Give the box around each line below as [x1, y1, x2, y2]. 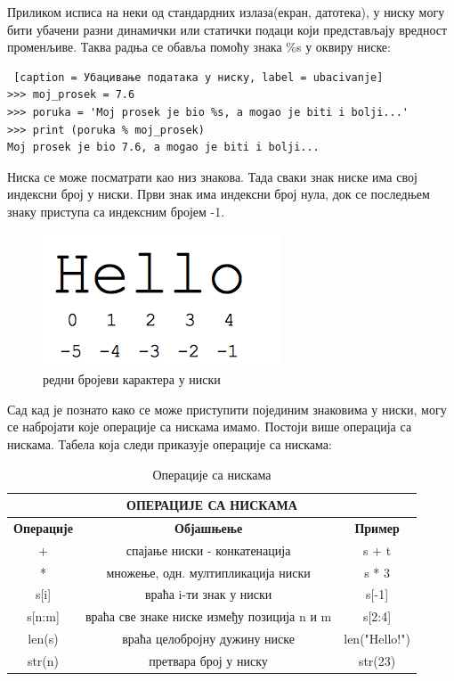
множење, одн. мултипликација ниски [106, 562, 311, 581]
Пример [354, 518, 400, 537]
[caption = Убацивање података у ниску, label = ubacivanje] [13, 70, 384, 84]
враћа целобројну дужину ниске [122, 629, 295, 648]
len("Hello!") [344, 629, 410, 648]
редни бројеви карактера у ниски [43, 370, 221, 389]
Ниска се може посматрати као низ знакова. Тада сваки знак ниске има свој [7, 167, 418, 185]
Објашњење [174, 518, 243, 537]
